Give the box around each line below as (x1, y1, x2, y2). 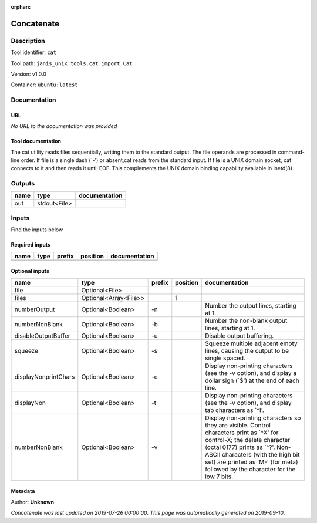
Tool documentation (11, 138, 62, 145)
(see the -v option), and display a (204, 369, 297, 377)
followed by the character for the (204, 465, 296, 473)
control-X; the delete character (204, 436, 291, 444)
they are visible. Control (204, 421, 271, 429)
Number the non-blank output (204, 316, 288, 325)
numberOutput (14, 305, 55, 313)
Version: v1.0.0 (11, 70, 47, 77)
